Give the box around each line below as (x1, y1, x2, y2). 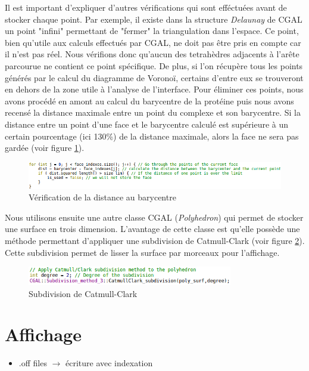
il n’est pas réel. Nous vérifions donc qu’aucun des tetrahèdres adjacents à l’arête (5, 48, 299, 60)
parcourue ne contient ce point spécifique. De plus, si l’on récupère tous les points (5, 59, 303, 72)
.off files (18, 357, 47, 369)
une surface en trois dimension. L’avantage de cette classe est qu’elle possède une (5, 222, 300, 235)
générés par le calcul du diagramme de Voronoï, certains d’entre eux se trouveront (5, 71, 304, 84)
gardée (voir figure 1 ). (5, 141, 85, 154)
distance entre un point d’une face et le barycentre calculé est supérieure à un (5, 118, 289, 130)
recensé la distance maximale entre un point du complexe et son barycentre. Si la (5, 106, 301, 119)
